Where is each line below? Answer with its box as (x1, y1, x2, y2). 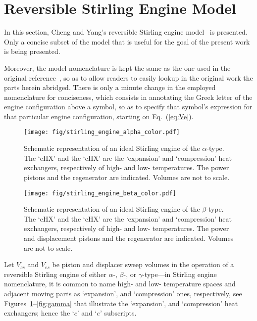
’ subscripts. (100, 308, 137, 318)
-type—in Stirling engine (142, 269, 217, 279)
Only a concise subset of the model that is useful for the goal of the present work (4, 36, 250, 46)
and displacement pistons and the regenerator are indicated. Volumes (24, 232, 234, 243)
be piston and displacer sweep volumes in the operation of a (52, 259, 234, 270)
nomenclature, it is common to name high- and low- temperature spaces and (4, 278, 236, 289)
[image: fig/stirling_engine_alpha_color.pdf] (24, 129, 180, 136)
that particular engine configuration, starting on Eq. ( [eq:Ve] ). (4, 111, 194, 121)
